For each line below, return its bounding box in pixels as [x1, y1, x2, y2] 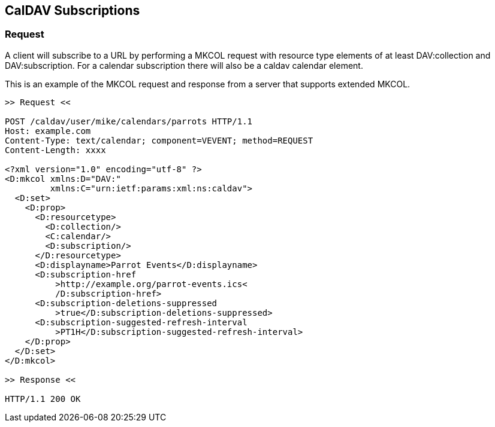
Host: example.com [5, 126, 91, 136]
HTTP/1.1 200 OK [5, 394, 81, 404]
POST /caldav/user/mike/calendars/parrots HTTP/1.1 [5, 116, 253, 126]
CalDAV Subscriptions [5, 3, 140, 18]
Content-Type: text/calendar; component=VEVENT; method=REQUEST [5, 135, 313, 145]
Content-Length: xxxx [5, 145, 106, 155]
